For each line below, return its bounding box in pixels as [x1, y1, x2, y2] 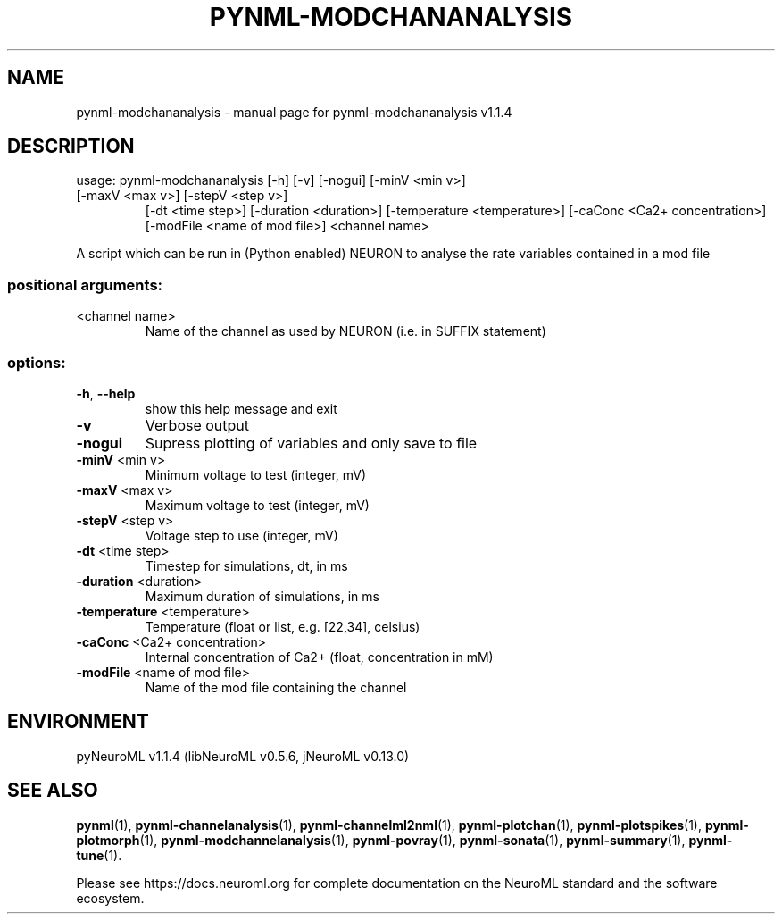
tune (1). [76, 847, 122, 863]
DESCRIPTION [7, 135, 135, 158]
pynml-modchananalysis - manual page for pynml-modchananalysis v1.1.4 [76, 104, 512, 120]
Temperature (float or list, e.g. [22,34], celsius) [145, 618, 420, 634]
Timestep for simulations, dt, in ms [145, 557, 348, 574]
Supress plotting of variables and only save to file [145, 433, 478, 452]
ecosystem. [76, 890, 145, 906]
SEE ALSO [7, 779, 98, 802]
